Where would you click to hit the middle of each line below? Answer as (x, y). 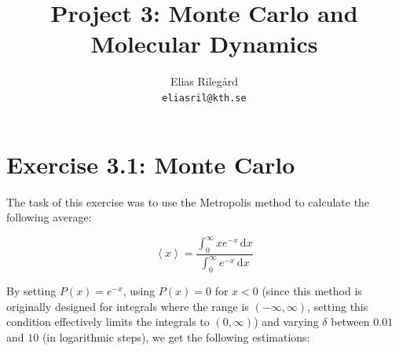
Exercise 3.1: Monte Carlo (151, 164)
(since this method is (312, 291)
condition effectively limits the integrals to (108, 322)
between (350, 322)
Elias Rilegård (204, 81)
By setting (31, 291)
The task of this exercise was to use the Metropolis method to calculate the (188, 201)
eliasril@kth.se (204, 98)
